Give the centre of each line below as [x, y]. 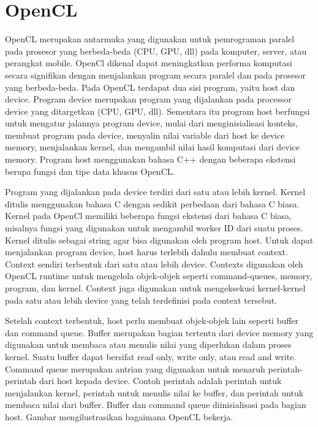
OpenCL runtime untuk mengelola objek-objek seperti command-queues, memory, [159, 276]
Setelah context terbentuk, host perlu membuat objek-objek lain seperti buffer [152, 321]
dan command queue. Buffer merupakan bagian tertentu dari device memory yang [159, 332]
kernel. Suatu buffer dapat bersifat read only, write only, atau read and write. [151, 356]
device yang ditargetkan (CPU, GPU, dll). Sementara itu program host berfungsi [157, 111]
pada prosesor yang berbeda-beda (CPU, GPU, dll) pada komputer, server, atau [156, 51]
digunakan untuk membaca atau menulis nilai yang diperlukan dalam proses [148, 344]
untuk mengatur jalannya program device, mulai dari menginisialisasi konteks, [152, 123]
